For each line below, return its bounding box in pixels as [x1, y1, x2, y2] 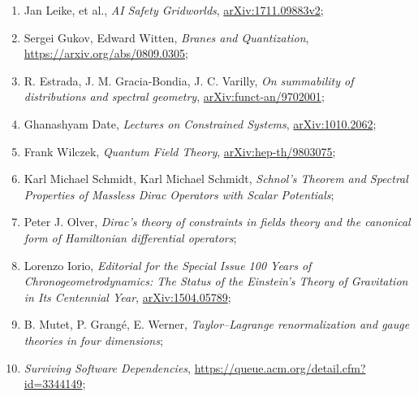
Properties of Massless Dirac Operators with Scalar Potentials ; [24, 185, 334, 203]
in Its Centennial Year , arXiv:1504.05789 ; [24, 288, 231, 305]
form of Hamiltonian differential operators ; [24, 229, 237, 246]
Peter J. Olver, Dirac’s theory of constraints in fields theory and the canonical [24, 213, 411, 230]
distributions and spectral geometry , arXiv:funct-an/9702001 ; [24, 88, 325, 105]
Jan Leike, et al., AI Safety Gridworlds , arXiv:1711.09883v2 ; [24, 2, 324, 18]
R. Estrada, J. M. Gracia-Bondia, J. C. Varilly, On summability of [24, 72, 354, 89]
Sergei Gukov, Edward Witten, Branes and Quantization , [24, 28, 309, 46]
